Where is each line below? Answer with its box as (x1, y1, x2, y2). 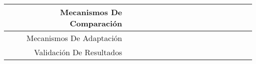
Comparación (69, 18, 122, 29)
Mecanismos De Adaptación (26, 32, 122, 43)
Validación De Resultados (34, 46, 122, 58)
